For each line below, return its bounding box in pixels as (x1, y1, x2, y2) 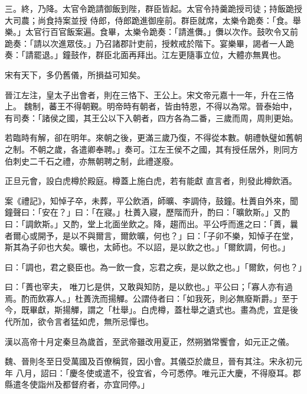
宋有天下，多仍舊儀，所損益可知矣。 (5, 68, 145, 80)
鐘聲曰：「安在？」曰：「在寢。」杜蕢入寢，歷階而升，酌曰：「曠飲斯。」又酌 (5, 206, 290, 218)
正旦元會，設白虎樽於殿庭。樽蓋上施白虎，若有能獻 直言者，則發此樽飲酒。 (5, 175, 297, 187)
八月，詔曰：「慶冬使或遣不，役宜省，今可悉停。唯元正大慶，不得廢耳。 (15, 366, 293, 379)
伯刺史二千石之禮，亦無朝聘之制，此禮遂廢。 (5, 154, 178, 167)
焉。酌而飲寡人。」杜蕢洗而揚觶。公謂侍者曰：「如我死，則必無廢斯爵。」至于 (5, 292, 298, 304)
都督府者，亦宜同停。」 (62, 378, 149, 390)
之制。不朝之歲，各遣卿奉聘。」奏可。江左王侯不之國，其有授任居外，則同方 (5, 143, 298, 155)
